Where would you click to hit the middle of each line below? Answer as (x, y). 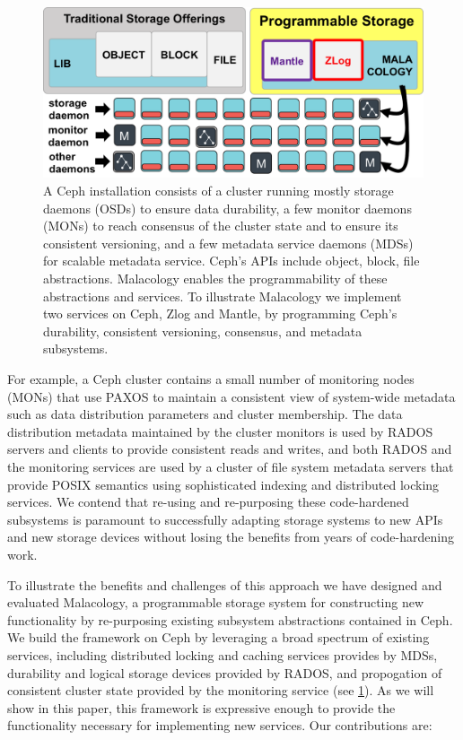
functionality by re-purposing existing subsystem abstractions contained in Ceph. (230, 619)
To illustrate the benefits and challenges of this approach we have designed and (225, 584)
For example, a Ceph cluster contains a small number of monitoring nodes (211, 379)
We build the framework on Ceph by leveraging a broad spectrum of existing (218, 637)
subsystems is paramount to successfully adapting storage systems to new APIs (225, 519)
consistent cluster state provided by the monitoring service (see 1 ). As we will (221, 690)
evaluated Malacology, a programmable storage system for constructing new (216, 602)
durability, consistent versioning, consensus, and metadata (203, 331)
